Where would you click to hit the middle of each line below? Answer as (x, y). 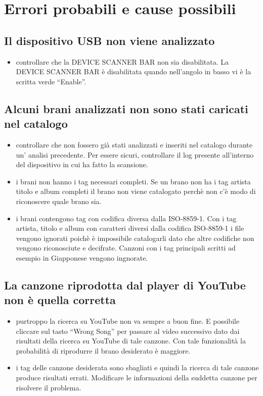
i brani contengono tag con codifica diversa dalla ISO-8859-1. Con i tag (126, 218)
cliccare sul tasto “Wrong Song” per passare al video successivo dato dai (128, 331)
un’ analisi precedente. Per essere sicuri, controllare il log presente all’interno (135, 154)
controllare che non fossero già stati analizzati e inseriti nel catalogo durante (134, 144)
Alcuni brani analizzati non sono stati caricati (126, 108)
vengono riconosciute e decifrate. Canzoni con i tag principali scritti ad (126, 248)
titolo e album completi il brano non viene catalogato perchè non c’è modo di (136, 191)
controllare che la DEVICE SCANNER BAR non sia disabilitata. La (122, 61)
